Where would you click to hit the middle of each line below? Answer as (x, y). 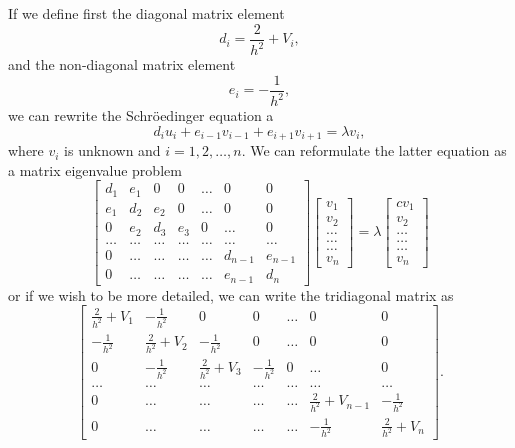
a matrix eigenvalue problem (95, 169)
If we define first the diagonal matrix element (146, 13)
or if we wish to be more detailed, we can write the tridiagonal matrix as (231, 294)
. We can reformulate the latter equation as (374, 150)
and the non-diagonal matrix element (122, 64)
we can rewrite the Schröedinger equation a (141, 115)
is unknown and (112, 150)
